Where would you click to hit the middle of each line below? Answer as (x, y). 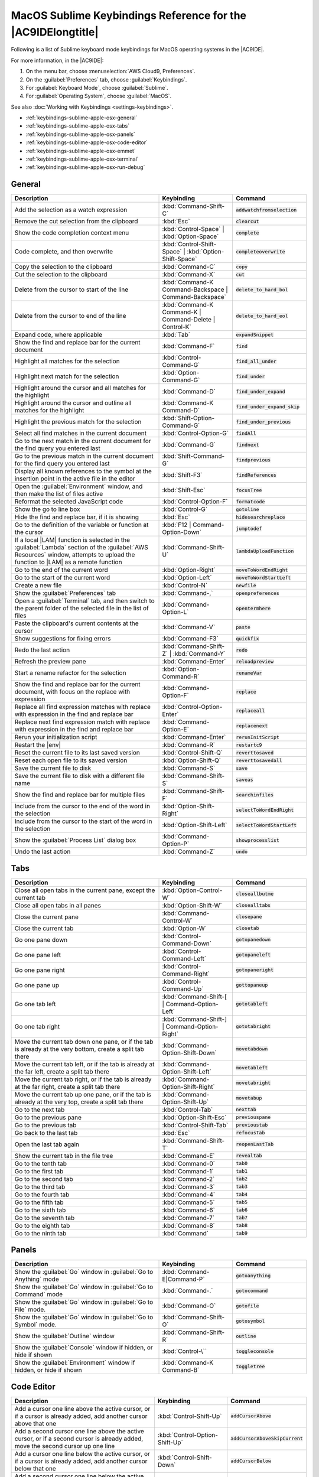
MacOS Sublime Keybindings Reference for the (129, 15)
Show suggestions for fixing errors (63, 639)
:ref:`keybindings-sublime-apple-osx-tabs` (78, 126)
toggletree (250, 1366)
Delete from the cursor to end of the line (70, 316)
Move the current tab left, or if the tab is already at (84, 1064)
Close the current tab (44, 928)
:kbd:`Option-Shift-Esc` (194, 1117)
